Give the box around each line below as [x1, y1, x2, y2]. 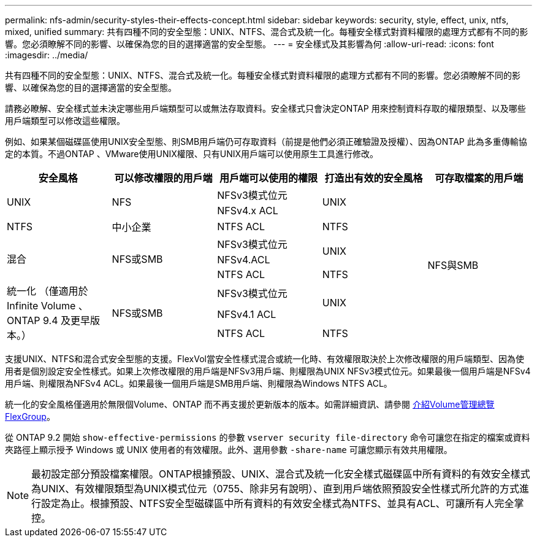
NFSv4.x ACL [217, 204, 278, 217]
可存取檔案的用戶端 [435, 172, 524, 184]
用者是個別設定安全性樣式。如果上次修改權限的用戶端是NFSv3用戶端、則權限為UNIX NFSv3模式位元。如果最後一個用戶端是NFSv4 [5, 366, 531, 376]
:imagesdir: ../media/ [5, 50, 88, 60]
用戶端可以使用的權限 [219, 172, 318, 184]
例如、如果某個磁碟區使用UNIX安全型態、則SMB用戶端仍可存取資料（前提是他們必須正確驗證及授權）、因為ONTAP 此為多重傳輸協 [5, 136, 527, 147]
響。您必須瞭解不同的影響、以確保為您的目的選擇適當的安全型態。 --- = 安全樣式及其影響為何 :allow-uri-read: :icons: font [5, 39, 494, 49]
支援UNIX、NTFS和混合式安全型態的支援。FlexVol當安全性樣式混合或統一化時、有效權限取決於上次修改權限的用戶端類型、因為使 [5, 354, 524, 364]
